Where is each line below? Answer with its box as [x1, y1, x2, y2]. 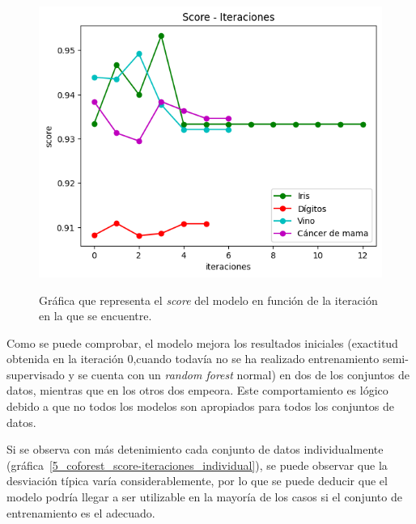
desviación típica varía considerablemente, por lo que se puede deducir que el [6, 472, 388, 489]
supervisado [6, 366, 65, 382]
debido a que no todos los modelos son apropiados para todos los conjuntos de [6, 398, 395, 415]
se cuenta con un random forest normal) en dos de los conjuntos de [78, 366, 410, 382]
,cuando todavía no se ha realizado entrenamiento [133, 350, 380, 367]
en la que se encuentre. [39, 307, 152, 324]
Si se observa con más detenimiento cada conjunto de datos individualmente [6, 441, 384, 458]
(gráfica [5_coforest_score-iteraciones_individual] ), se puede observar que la [6, 456, 388, 473]
